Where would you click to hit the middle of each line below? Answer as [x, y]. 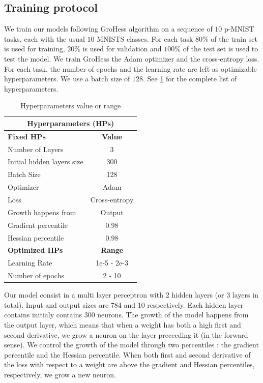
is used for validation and [122, 49]
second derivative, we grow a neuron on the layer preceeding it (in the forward [126, 334]
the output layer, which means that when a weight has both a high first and [123, 324]
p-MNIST [239, 29]
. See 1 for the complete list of [190, 79]
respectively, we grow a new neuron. [60, 374]
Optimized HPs [35, 250]
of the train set [234, 38]
